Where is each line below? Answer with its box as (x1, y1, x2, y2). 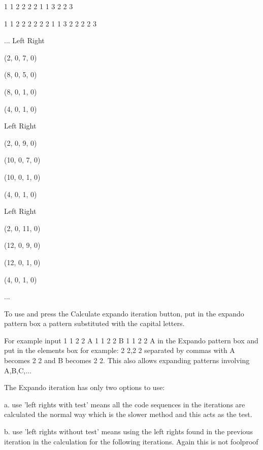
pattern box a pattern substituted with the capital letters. (4, 318, 185, 329)
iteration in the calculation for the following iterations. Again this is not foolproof (4, 436, 258, 446)
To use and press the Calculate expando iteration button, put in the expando (4, 308, 244, 318)
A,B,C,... (4, 365, 31, 375)
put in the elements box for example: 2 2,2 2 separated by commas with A (4, 345, 235, 356)
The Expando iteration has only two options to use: (4, 382, 165, 393)
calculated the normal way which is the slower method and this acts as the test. (4, 409, 252, 420)
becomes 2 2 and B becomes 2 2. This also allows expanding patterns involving (4, 355, 250, 366)
